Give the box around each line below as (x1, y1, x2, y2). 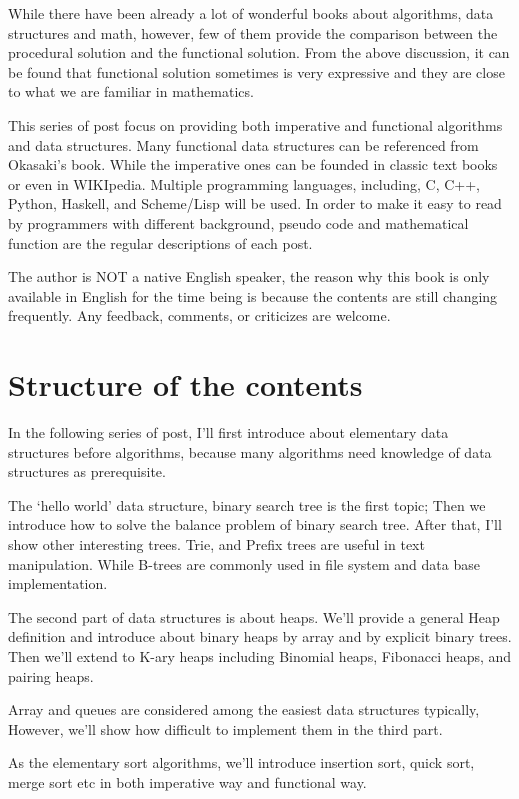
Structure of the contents (8, 364, 363, 405)
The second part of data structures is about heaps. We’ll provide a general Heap (8, 606, 500, 627)
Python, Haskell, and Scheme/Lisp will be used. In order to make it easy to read (8, 193, 502, 214)
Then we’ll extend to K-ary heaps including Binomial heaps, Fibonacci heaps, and (8, 645, 512, 666)
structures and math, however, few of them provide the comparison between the (8, 22, 498, 43)
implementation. (8, 573, 108, 594)
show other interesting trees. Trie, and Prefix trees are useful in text (8, 534, 425, 554)
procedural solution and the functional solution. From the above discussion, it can (8, 42, 510, 63)
